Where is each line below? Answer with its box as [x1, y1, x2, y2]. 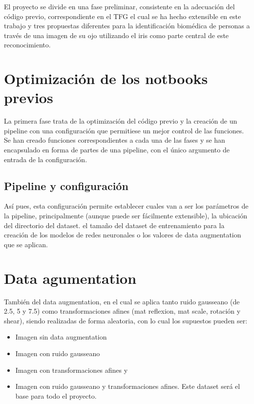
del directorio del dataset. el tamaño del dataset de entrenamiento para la [4, 220, 225, 230]
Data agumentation [4, 268, 137, 288]
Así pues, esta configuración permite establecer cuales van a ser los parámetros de [4, 201, 249, 211]
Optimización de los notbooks [4, 68, 208, 88]
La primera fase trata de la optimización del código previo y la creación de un [4, 116, 237, 126]
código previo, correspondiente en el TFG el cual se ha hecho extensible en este [4, 11, 241, 21]
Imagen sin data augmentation [15, 332, 107, 342]
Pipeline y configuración [4, 178, 128, 193]
